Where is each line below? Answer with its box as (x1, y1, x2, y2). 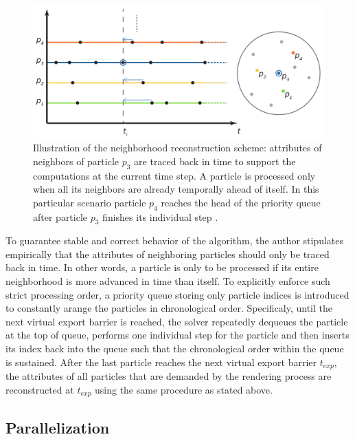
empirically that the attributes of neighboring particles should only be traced (5, 246, 330, 261)
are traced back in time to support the (134, 153, 296, 168)
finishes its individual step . (102, 209, 218, 224)
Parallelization (5, 416, 110, 438)
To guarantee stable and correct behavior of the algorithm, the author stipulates (5, 233, 344, 248)
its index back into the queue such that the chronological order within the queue (5, 341, 344, 356)
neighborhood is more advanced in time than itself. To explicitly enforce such (5, 274, 330, 288)
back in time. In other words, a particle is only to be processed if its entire (5, 260, 319, 275)
